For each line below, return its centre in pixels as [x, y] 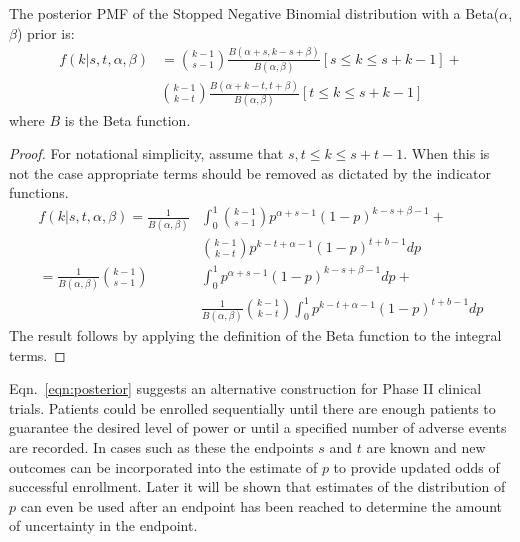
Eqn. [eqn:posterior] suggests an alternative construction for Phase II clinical [245, 388]
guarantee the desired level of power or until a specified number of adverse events [258, 427]
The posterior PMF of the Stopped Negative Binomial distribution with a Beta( [254, 13]
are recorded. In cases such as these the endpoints [161, 446]
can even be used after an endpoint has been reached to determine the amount [261, 505]
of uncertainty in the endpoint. [103, 525]
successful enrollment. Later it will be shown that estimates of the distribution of [257, 486]
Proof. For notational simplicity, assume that [146, 153]
